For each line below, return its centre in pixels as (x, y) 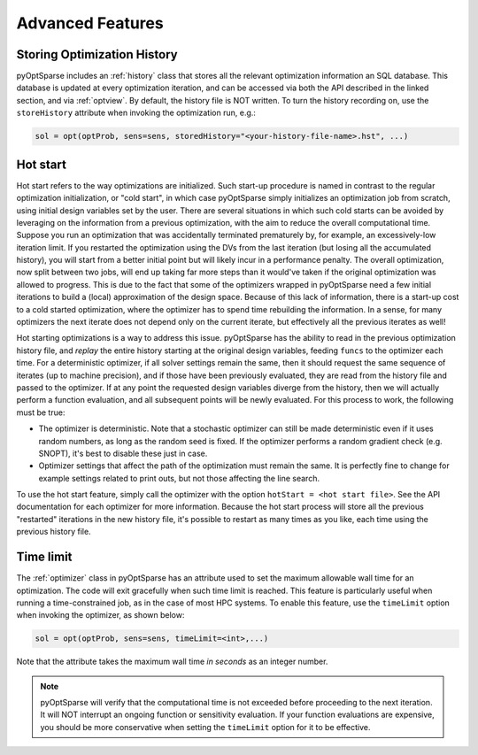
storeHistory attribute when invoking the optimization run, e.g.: (136, 113)
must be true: (41, 412)
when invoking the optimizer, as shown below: (100, 615)
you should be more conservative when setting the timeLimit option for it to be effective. (205, 727)
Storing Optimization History (97, 54)
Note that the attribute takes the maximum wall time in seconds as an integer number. (172, 662)
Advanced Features (90, 23)
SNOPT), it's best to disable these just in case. (123, 453)
